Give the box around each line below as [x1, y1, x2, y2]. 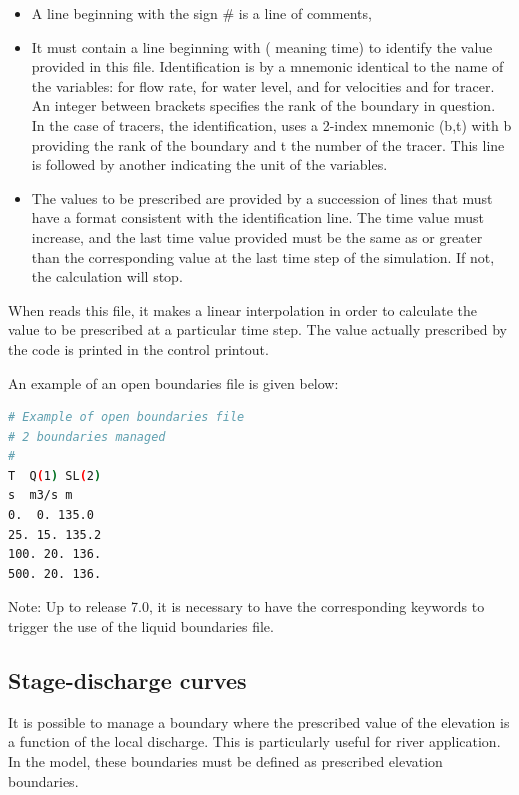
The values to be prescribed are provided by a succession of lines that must [31, 187, 493, 208]
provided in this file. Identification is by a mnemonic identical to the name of [31, 56, 504, 77]
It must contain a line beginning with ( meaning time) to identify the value [31, 36, 493, 57]
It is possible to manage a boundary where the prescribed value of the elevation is [8, 711, 510, 732]
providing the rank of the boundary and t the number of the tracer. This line [31, 134, 505, 155]
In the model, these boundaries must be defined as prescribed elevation [8, 751, 443, 772]
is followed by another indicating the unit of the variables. [31, 154, 388, 175]
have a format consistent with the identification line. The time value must [31, 207, 484, 228]
